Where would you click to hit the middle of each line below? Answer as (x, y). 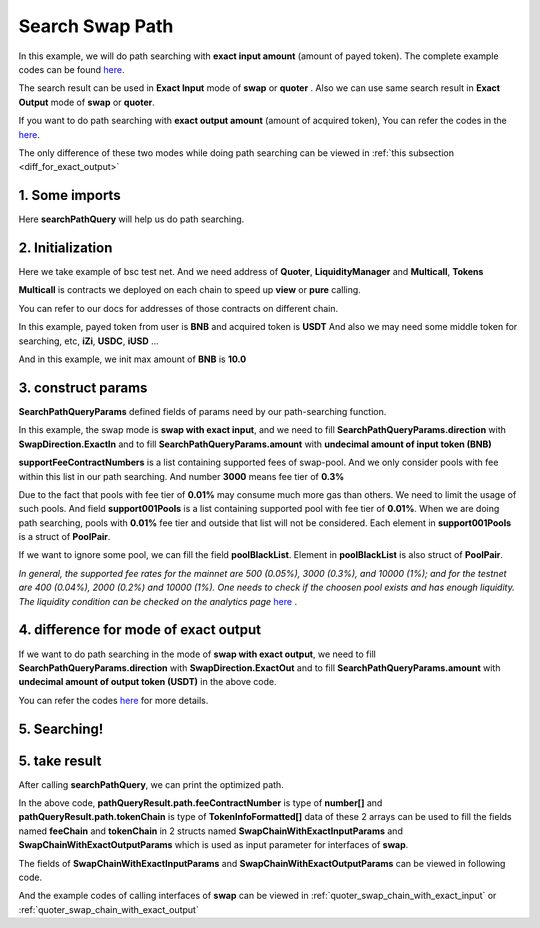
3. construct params (83, 387)
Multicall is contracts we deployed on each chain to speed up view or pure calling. (190, 290)
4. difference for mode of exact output (140, 630)
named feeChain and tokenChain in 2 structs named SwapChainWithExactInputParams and (211, 831)
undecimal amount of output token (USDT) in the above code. (147, 682)
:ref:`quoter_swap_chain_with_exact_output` (108, 909)
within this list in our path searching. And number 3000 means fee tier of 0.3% (181, 476)
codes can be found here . (71, 69)
